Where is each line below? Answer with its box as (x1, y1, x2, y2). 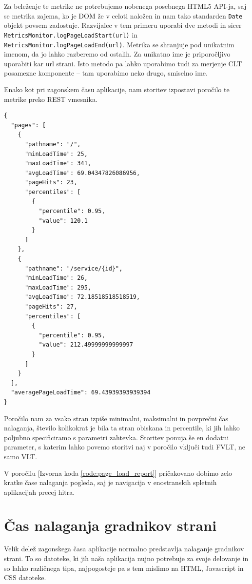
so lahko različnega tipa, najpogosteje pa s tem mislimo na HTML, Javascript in (4, 563, 244, 573)
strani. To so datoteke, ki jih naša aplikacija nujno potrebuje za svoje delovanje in (4, 553, 249, 563)
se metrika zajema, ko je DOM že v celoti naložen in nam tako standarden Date (4, 10, 243, 20)
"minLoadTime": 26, (24, 274, 88, 282)
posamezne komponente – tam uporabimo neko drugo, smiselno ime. (4, 68, 208, 78)
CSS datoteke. (4, 572, 46, 583)
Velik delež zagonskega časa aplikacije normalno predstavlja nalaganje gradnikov (4, 544, 244, 554)
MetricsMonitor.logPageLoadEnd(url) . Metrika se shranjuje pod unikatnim (4, 39, 234, 49)
